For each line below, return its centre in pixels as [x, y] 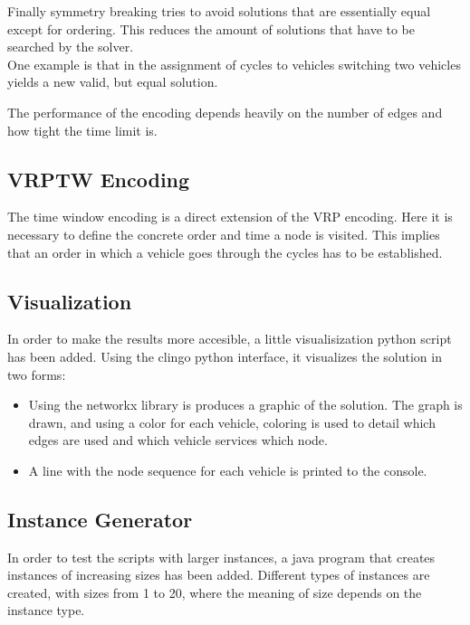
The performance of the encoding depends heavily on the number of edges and [225, 112]
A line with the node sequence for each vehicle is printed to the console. [228, 470]
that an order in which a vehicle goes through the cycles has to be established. [225, 252]
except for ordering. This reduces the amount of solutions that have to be [211, 28]
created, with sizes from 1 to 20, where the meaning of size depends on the [215, 592]
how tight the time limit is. [82, 130]
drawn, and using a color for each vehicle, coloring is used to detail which [232, 422]
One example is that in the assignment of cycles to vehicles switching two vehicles [234, 64]
